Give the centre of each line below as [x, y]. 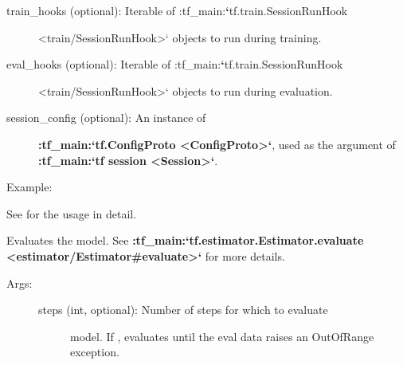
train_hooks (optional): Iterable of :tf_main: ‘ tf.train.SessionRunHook [177, 10]
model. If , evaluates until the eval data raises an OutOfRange [222, 336]
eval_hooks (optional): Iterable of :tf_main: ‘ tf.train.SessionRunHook [175, 64]
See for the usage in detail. [72, 213]
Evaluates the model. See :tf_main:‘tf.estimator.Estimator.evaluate [185, 240]
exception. [95, 352]
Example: [29, 187]
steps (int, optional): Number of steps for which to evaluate [183, 310]
